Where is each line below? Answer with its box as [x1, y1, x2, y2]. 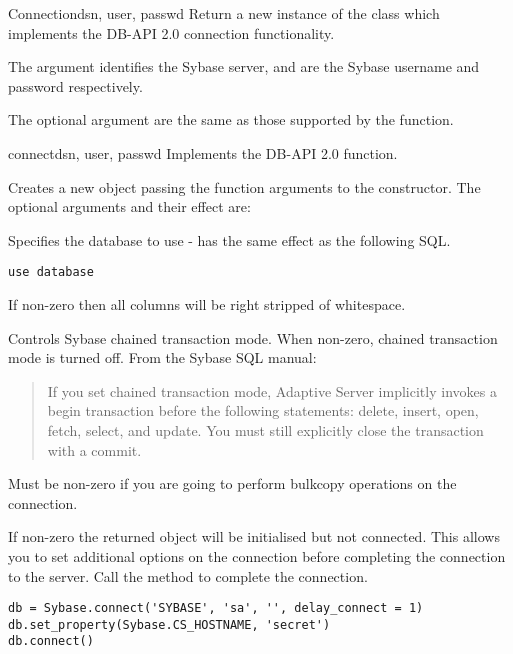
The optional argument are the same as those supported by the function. [8, 109, 454, 130]
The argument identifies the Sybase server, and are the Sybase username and [8, 56, 480, 77]
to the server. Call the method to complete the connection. [8, 565, 368, 586]
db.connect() [8, 634, 94, 649]
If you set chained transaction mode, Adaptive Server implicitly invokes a [47, 380, 497, 401]
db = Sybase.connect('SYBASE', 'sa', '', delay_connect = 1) [8, 601, 424, 616]
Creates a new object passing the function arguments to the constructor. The [8, 176, 481, 197]
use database [8, 265, 94, 280]
